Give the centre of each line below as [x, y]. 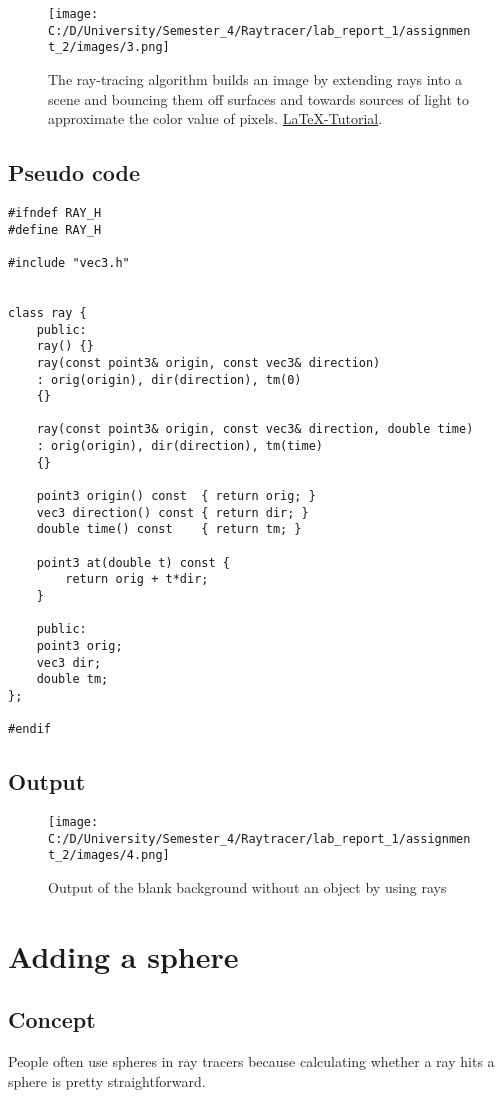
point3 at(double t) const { [133, 562]
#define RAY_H [55, 229]
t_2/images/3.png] [109, 47]
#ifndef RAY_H [55, 212]
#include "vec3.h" [69, 262]
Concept [52, 1019]
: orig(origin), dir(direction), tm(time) [179, 446]
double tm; [72, 679]
